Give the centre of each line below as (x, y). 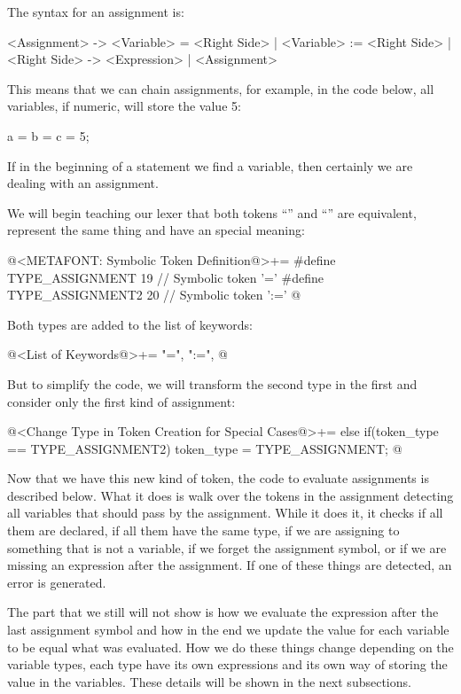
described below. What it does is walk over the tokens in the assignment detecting (230, 495)
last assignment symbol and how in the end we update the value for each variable (228, 630)
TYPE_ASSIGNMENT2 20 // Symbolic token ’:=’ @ (154, 295)
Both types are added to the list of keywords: (130, 324)
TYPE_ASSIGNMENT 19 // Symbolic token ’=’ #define (165, 277)
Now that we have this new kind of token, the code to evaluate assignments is (218, 478)
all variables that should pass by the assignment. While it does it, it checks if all (225, 513)
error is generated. (57, 582)
